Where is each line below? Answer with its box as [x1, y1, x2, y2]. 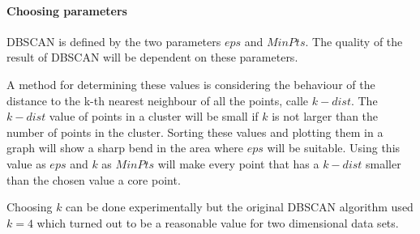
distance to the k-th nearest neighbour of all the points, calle [6, 91, 309, 108]
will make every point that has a [157, 155, 319, 172]
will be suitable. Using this [267, 139, 401, 156]
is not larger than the [272, 108, 379, 125]
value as [6, 155, 46, 172]
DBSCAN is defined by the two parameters [6, 32, 221, 49]
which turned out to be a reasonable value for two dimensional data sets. [36, 214, 399, 231]
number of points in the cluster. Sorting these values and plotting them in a [6, 123, 384, 140]
